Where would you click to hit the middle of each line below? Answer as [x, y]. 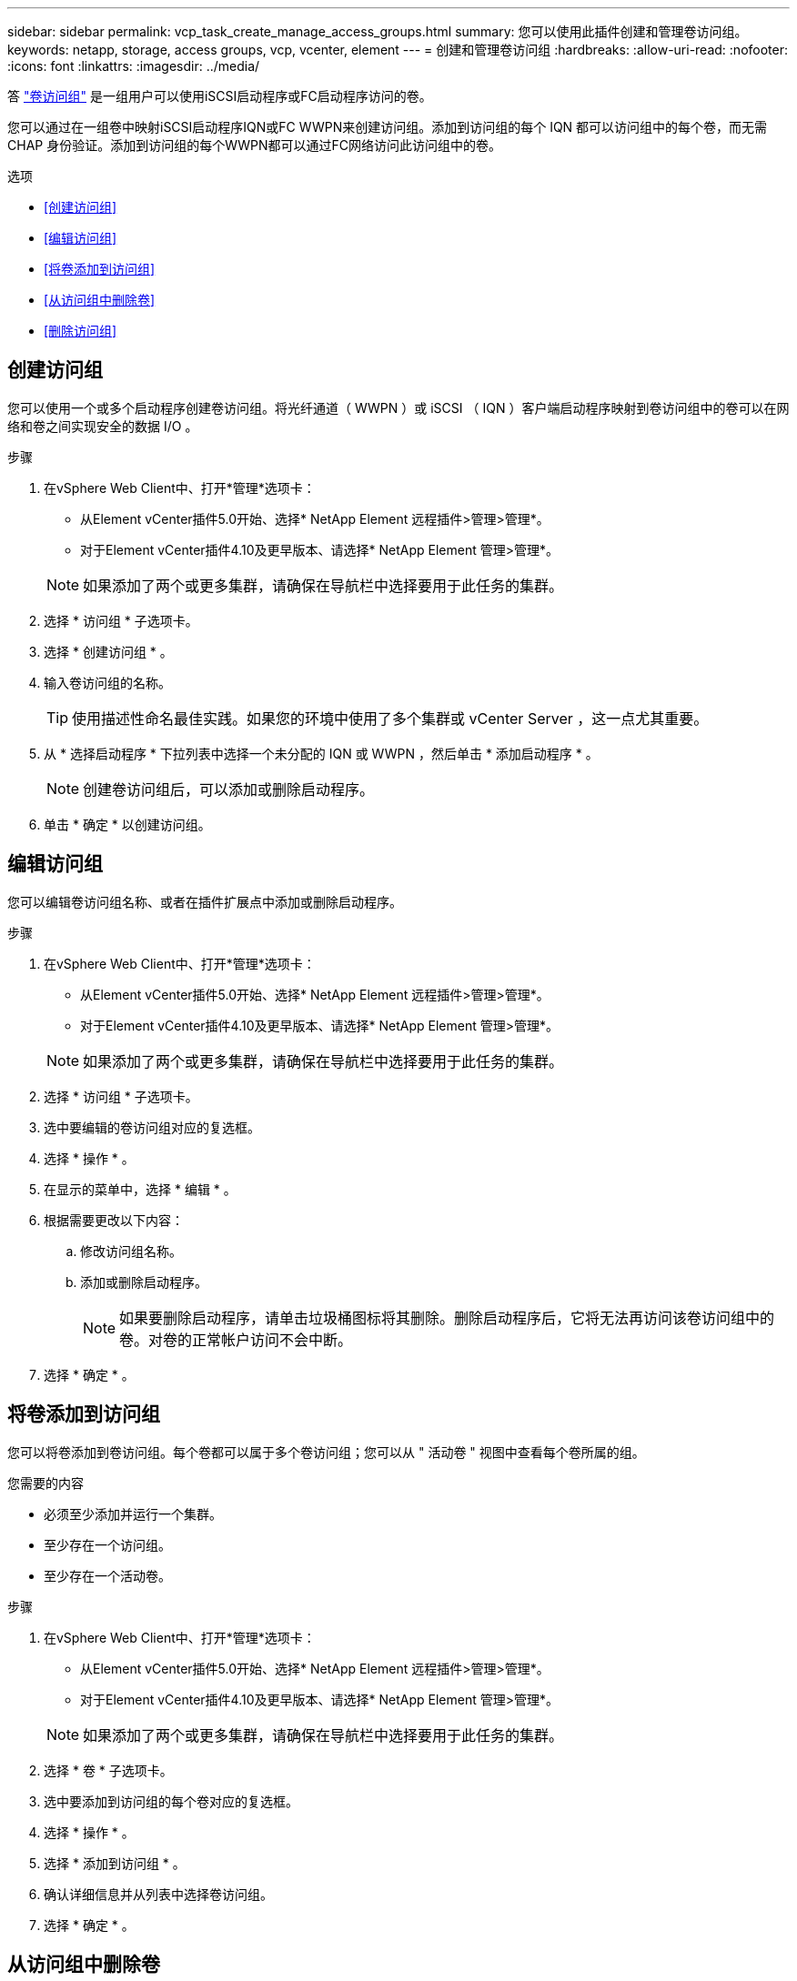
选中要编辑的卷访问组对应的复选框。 [152, 1127]
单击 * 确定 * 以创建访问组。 [127, 824]
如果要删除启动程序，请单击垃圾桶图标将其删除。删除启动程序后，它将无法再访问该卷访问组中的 [447, 1317]
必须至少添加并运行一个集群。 [133, 1513]
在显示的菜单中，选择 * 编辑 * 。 [140, 1189]
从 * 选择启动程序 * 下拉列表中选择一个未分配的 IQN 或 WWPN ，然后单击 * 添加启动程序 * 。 [321, 753]
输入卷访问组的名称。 [107, 682]
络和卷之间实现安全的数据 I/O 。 [103, 426]
